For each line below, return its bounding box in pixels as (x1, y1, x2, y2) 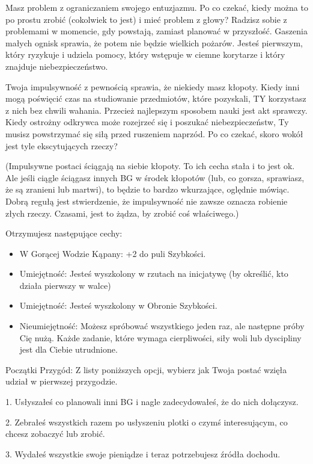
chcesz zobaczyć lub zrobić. (5, 427, 105, 440)
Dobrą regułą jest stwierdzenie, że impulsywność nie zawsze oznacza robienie (5, 194, 288, 207)
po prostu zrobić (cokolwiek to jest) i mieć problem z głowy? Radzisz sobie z (5, 13, 287, 25)
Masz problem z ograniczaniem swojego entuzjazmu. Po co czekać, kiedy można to (5, 1, 308, 13)
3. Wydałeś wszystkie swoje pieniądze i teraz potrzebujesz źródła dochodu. (5, 447, 281, 460)
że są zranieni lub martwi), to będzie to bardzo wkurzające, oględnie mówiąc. (5, 183, 290, 196)
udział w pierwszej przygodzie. (5, 375, 118, 388)
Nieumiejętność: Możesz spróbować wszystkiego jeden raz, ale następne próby (19, 320, 305, 332)
